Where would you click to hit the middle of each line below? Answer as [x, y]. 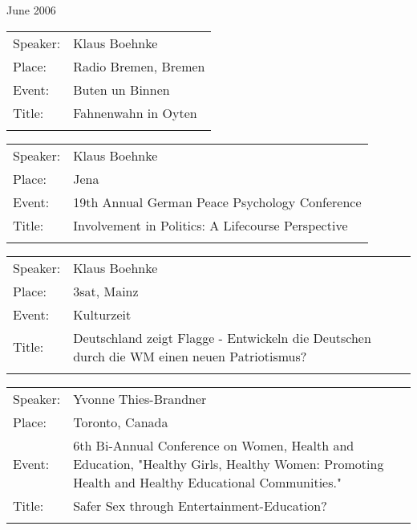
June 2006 [31, 10]
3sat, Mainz [106, 291]
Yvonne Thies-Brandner [140, 398]
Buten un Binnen [121, 89]
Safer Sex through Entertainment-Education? [200, 505]
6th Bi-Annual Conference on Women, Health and [214, 445]
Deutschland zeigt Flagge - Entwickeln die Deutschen [222, 337]
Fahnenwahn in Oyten [135, 112]
